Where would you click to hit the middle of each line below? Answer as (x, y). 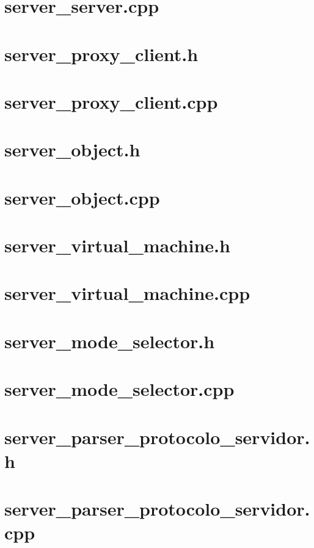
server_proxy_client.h (101, 53)
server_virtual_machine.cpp (127, 293)
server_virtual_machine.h (117, 245)
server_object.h (72, 149)
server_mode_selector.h (110, 341)
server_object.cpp (82, 197)
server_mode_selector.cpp (119, 389)
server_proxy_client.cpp (111, 101)
